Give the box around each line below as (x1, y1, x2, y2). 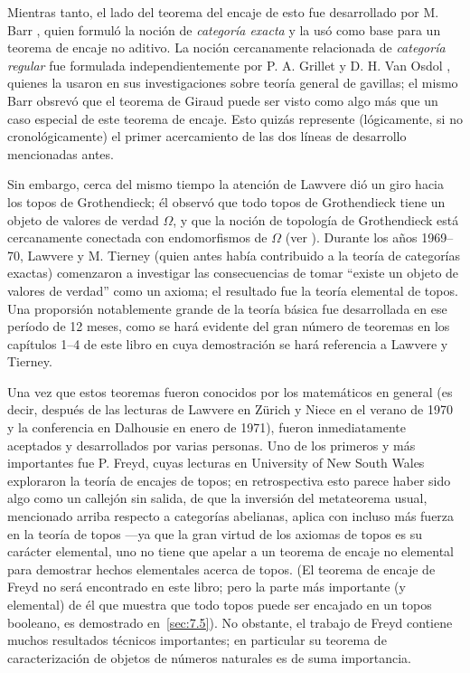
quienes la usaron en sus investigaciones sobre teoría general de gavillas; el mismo (7, 73, 458, 92)
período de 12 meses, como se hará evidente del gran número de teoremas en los (7, 317, 450, 336)
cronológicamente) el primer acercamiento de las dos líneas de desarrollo (7, 127, 407, 146)
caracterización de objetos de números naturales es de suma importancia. (7, 648, 411, 667)
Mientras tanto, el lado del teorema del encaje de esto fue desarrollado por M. (7, 3, 439, 21)
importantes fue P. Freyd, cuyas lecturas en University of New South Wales (7, 453, 425, 472)
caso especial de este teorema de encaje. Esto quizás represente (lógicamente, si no (7, 109, 463, 128)
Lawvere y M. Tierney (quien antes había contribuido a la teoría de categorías (27, 245, 461, 264)
